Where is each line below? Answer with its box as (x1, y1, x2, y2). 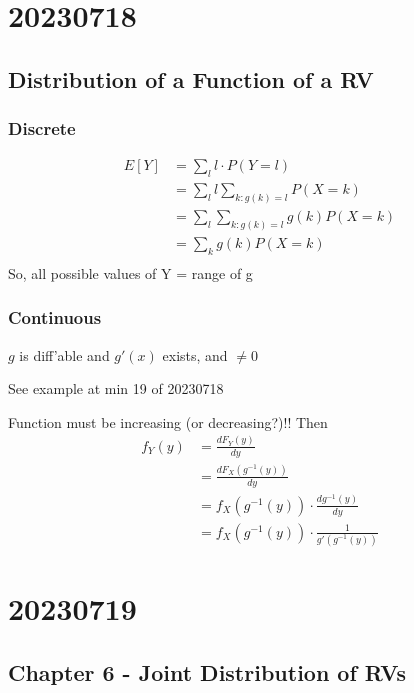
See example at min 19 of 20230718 (8, 378, 224, 399)
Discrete (8, 116, 76, 141)
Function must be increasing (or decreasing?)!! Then (8, 411, 328, 432)
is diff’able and (19, 344, 110, 365)
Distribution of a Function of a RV (8, 63, 374, 94)
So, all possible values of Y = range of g (8, 262, 253, 283)
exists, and (162, 344, 228, 365)
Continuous (8, 305, 102, 330)
